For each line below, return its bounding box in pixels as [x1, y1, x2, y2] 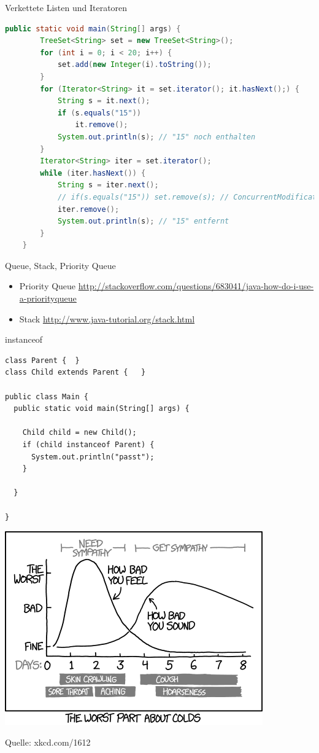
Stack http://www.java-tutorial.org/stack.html [19, 312, 195, 325]
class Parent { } [5, 356, 80, 365]
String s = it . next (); [57, 96, 150, 106]
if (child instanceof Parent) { [22, 440, 155, 449]
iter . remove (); [57, 205, 120, 214]
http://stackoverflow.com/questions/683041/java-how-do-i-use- [78, 279, 314, 292]
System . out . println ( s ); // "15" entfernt [57, 217, 229, 226]
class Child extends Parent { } [5, 368, 146, 377]
